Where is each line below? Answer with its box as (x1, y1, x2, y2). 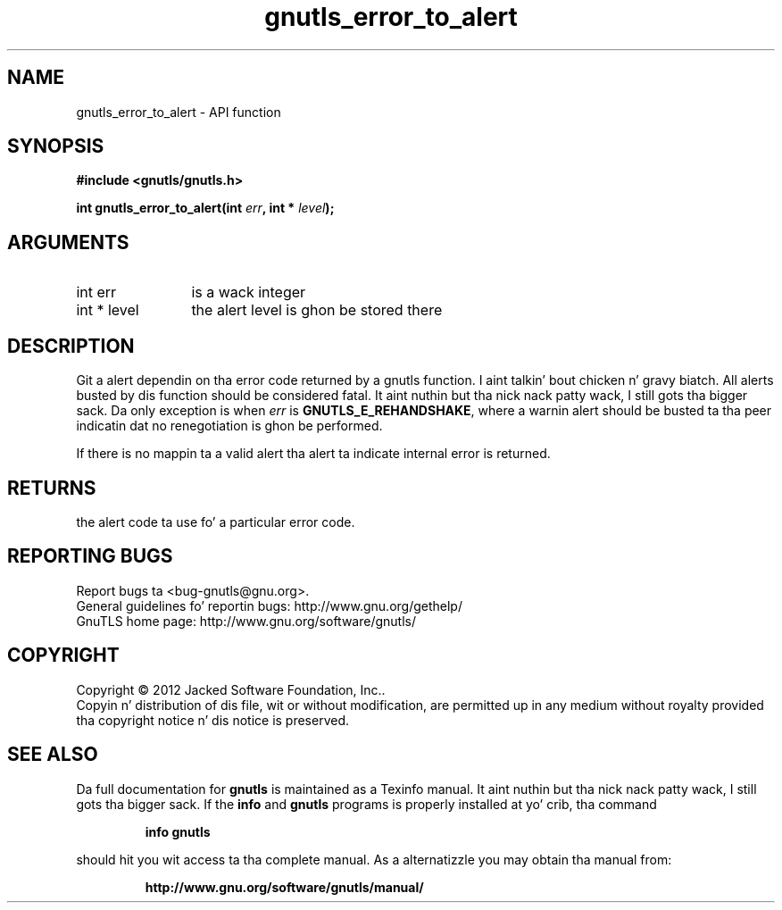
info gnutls (145, 823, 211, 839)
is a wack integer (191, 283, 306, 302)
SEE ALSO (7, 743, 98, 766)
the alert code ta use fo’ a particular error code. (76, 513, 355, 530)
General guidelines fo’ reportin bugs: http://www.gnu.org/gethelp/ (76, 597, 462, 614)
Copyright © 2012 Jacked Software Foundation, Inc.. (76, 681, 386, 697)
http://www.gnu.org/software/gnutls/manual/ (145, 879, 424, 895)
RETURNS (7, 476, 96, 499)
